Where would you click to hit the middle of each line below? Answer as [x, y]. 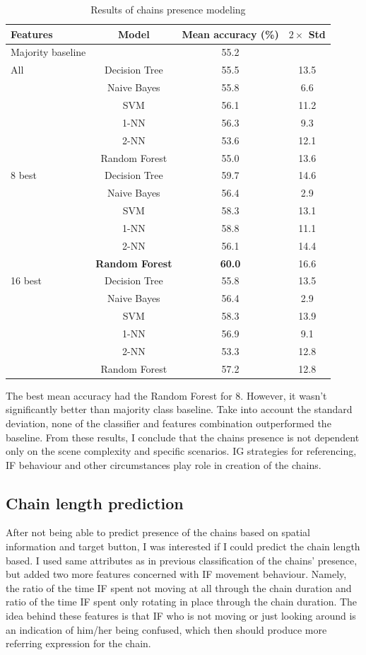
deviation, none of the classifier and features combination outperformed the [169, 423]
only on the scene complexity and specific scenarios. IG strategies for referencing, [181, 451]
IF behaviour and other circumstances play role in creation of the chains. [164, 464]
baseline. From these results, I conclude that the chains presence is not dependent [183, 437]
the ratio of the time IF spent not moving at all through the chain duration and [179, 587]
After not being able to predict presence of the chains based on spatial [158, 532]
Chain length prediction [95, 503]
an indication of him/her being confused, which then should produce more [166, 629]
